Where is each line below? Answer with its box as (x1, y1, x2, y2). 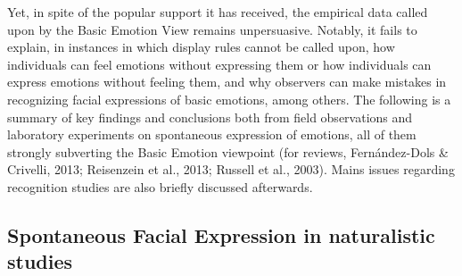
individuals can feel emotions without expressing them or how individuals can (7, 54, 432, 73)
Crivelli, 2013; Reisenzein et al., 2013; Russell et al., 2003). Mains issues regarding (7, 160, 455, 179)
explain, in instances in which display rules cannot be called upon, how (7, 38, 395, 56)
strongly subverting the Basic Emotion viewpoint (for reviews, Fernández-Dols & (7, 142, 449, 161)
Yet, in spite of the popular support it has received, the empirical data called (7, 3, 428, 21)
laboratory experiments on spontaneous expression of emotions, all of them (7, 125, 417, 144)
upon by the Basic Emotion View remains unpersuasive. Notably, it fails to (7, 20, 417, 38)
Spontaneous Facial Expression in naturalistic (7, 221, 435, 248)
